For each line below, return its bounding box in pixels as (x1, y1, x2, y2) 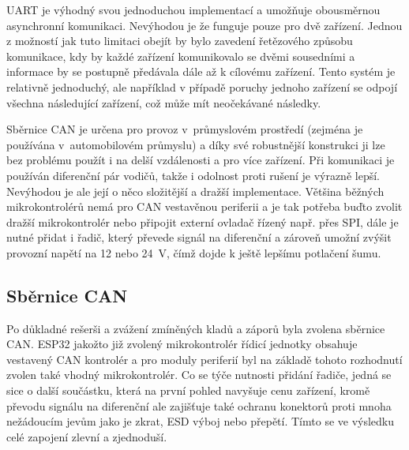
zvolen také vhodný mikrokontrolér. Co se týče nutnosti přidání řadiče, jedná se (6, 366, 392, 383)
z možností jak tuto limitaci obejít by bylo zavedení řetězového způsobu (6, 32, 353, 49)
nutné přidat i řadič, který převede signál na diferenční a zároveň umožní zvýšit (6, 229, 392, 246)
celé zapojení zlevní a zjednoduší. (6, 428, 167, 444)
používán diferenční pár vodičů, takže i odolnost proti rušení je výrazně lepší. (6, 167, 380, 183)
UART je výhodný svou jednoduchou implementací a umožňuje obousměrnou (6, 2, 381, 17)
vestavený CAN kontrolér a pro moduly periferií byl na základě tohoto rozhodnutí (6, 351, 403, 367)
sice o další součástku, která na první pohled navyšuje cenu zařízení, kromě (6, 382, 370, 399)
